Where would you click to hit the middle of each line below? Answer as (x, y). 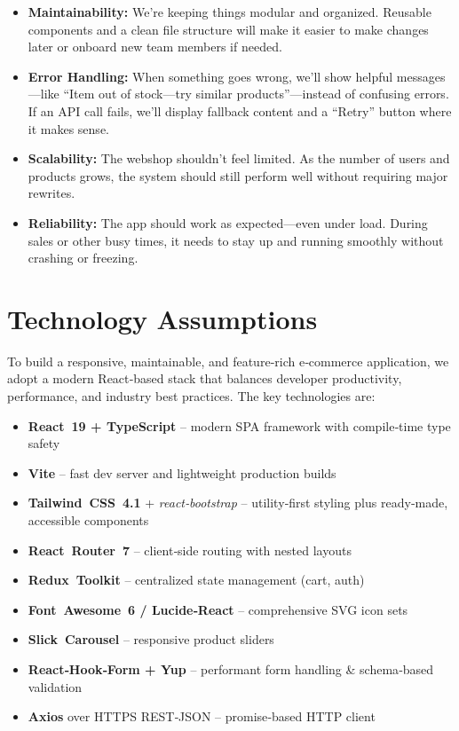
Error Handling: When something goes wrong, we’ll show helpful (210, 76)
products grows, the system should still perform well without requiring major (238, 175)
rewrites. (51, 193)
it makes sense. (68, 128)
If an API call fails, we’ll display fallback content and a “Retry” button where (240, 110)
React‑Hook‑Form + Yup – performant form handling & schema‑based (231, 668)
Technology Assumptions (162, 318)
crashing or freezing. (83, 258)
